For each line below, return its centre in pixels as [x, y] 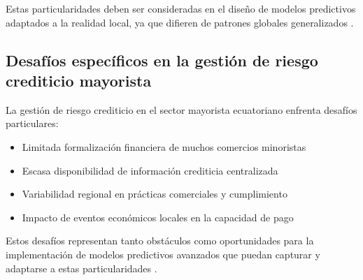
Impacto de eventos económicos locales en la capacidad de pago [158, 217]
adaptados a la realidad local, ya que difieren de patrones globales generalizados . [180, 22]
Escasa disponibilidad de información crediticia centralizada [150, 170]
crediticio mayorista [79, 80]
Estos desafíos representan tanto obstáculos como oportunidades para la [160, 241]
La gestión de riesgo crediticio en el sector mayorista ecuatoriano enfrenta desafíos [181, 109]
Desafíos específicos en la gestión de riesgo [162, 60]
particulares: [32, 123]
